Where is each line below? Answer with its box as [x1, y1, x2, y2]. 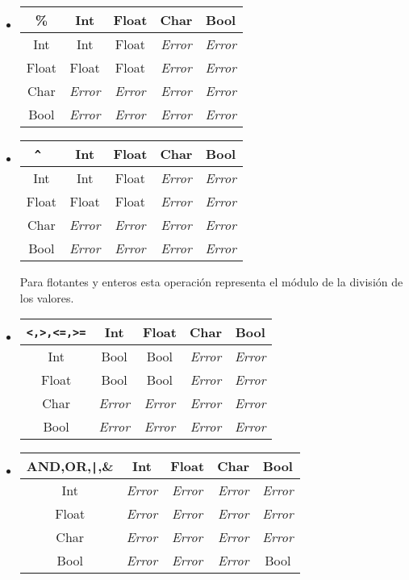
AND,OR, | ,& [26, 457, 114, 476]
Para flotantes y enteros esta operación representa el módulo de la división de [19, 273, 403, 290]
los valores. [19, 289, 74, 306]
